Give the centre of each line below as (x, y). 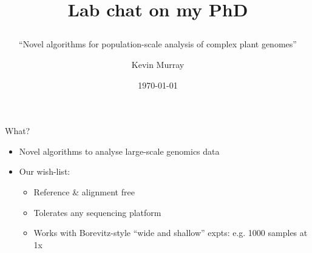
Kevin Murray (158, 64)
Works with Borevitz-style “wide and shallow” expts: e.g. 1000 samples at (171, 233)
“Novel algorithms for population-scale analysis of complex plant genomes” (158, 44)
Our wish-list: (45, 171)
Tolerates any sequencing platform (97, 212)
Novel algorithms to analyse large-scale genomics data (119, 151)
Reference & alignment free (84, 191)
